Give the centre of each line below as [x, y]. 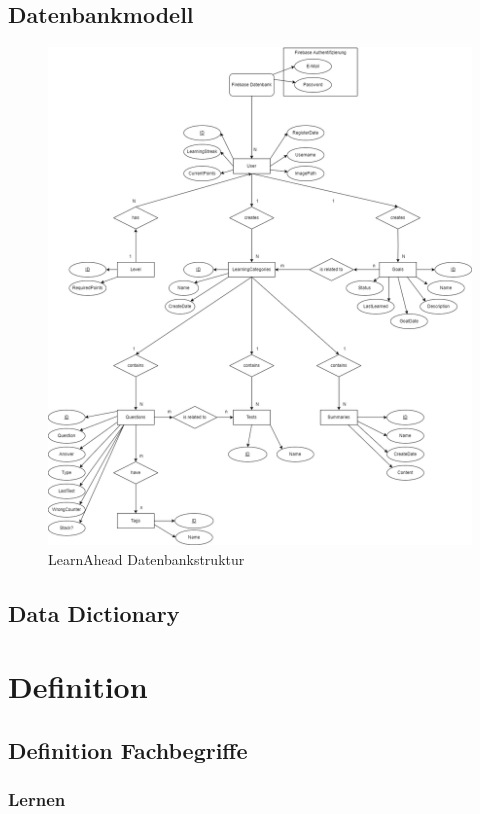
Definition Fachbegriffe [128, 749]
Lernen [37, 799]
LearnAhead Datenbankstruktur [146, 558]
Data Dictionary [94, 612]
